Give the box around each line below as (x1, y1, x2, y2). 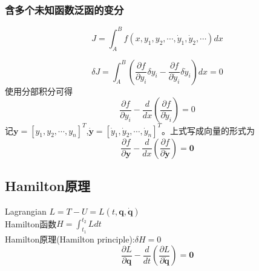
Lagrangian (5, 204, 47, 217)
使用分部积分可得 (5, 84, 73, 97)
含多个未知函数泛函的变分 (5, 2, 124, 17)
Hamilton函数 (5, 217, 57, 230)
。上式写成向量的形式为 (162, 124, 255, 136)
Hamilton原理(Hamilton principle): (5, 232, 135, 245)
